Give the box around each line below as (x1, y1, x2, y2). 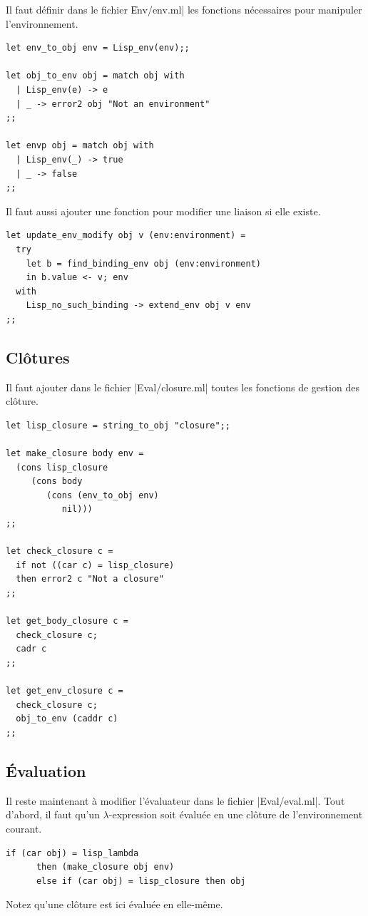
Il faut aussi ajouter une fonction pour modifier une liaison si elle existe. (6, 203, 321, 218)
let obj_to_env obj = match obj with (6, 71, 185, 81)
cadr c (16, 644, 47, 654)
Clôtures (6, 346, 70, 368)
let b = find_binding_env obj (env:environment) (26, 258, 261, 269)
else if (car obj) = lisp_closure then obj (36, 875, 246, 886)
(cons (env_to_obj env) (46, 490, 159, 500)
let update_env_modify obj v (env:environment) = (6, 230, 246, 241)
